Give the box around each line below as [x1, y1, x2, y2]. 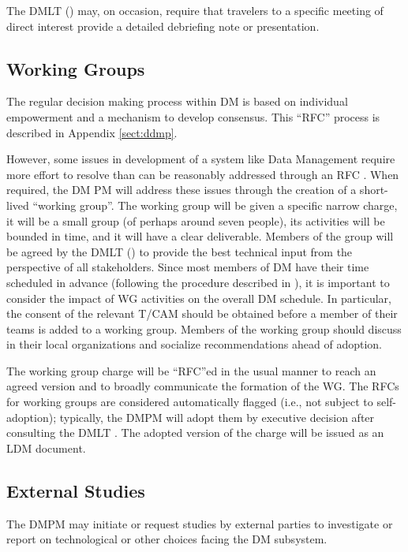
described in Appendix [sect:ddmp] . [6, 124, 178, 140]
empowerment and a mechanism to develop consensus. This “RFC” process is [6, 108, 380, 125]
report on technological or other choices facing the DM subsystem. [6, 531, 328, 547]
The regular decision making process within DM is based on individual [6, 93, 348, 110]
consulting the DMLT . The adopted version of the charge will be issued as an [6, 424, 384, 441]
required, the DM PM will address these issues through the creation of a [6, 181, 357, 198]
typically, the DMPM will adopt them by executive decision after [59, 408, 375, 425]
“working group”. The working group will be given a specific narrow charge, [32, 196, 398, 213]
